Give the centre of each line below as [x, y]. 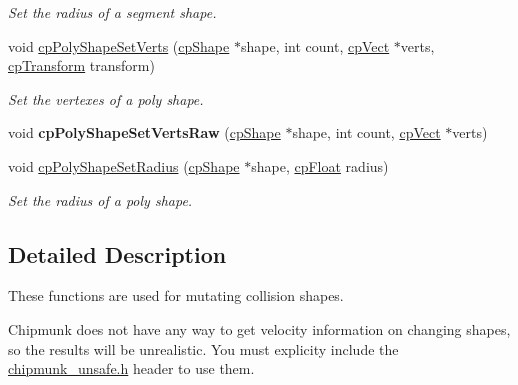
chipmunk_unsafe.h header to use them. [131, 368]
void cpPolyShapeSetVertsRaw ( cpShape [144, 132]
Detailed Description [117, 253]
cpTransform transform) [81, 65]
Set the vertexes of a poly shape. [106, 98]
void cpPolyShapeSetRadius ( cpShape [124, 165]
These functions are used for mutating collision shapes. [176, 295]
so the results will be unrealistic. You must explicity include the [203, 348]
